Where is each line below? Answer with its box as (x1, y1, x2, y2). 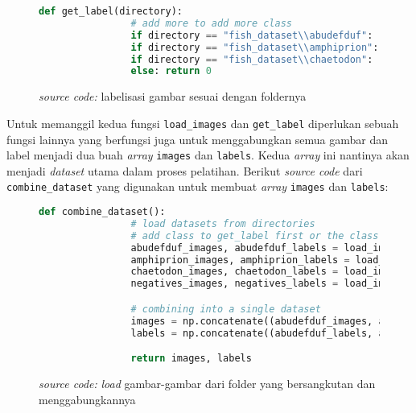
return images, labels (130, 353, 252, 365)
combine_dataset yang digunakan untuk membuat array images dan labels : (6, 178, 389, 195)
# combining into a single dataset (130, 303, 321, 315)
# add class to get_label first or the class (130, 229, 379, 242)
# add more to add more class (130, 17, 292, 29)
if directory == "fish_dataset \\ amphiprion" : (130, 41, 379, 53)
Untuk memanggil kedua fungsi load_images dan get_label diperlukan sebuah (6, 114, 399, 131)
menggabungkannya (39, 390, 136, 407)
